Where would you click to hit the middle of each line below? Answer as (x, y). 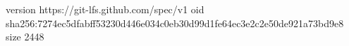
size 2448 (25, 37)
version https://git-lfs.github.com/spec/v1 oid (105, 9)
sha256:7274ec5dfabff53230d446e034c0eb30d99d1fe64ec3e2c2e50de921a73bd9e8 (175, 23)
